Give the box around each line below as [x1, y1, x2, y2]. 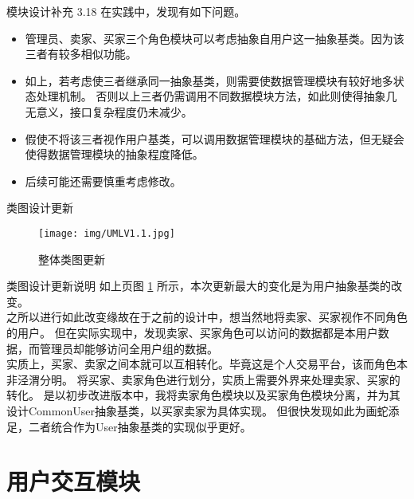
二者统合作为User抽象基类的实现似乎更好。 [28, 418, 252, 434]
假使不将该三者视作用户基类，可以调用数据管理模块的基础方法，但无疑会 [25, 130, 404, 147]
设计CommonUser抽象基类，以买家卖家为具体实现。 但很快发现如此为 [6, 402, 366, 418]
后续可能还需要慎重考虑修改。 [25, 172, 182, 189]
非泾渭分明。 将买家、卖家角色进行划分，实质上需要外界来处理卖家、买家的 [6, 371, 400, 387]
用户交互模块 [6, 465, 141, 497]
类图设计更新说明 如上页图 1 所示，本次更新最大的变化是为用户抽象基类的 [6, 277, 391, 294]
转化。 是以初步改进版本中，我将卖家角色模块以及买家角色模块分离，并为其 [6, 387, 400, 403]
